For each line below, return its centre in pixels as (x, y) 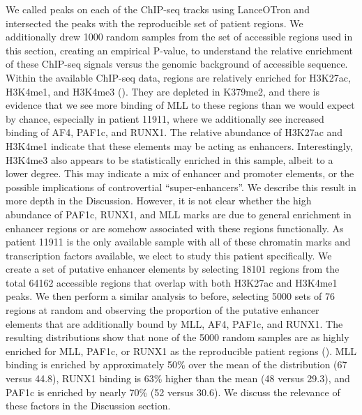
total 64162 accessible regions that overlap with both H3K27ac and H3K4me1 (172, 282)
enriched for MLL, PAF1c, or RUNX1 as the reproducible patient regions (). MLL (181, 350)
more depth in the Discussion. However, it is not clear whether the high (159, 201)
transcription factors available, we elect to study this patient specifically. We (169, 255)
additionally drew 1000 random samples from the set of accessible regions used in (179, 37)
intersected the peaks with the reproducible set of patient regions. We (154, 23)
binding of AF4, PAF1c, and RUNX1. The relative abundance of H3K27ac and (174, 132)
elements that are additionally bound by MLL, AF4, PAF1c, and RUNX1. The (174, 323)
